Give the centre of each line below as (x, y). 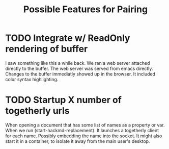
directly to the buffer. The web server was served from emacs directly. (79, 68)
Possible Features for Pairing (86, 9)
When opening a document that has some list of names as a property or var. (85, 125)
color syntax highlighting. (32, 79)
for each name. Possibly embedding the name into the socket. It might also (84, 136)
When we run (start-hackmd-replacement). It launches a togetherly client (82, 130)
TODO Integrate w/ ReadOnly (68, 38)
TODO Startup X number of (64, 100)
